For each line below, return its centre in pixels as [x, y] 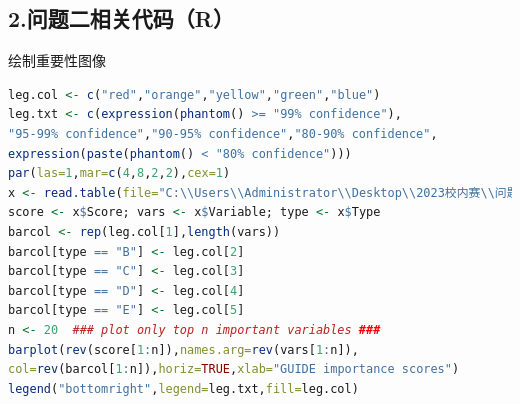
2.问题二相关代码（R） [121, 18]
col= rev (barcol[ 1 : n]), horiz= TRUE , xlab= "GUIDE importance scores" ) [234, 369]
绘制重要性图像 [57, 60]
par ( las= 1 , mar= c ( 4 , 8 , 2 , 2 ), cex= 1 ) [119, 173]
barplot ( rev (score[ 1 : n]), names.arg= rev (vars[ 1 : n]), [183, 349]
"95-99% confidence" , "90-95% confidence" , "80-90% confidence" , [223, 133]
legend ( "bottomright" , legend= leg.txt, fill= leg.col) [183, 388]
